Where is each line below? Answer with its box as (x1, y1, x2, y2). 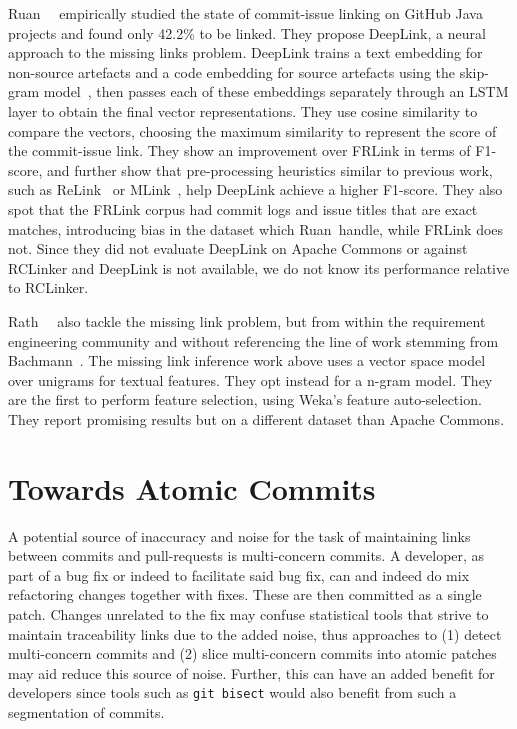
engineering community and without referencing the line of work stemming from (8, 330, 499, 351)
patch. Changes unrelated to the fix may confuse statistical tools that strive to (8, 603, 489, 624)
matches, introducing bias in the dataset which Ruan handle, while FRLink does (8, 218, 504, 239)
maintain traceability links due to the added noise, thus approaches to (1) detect (8, 623, 502, 644)
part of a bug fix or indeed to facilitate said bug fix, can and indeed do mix (8, 564, 470, 585)
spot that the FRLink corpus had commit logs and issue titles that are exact (8, 198, 478, 219)
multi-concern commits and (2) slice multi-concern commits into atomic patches (8, 643, 497, 664)
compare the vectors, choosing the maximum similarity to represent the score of (8, 120, 497, 141)
